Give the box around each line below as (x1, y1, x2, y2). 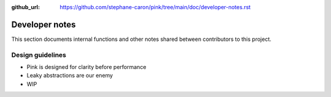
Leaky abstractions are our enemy (26, 72, 113, 79)
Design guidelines (11, 51, 67, 59)
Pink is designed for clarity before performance (26, 63, 146, 71)
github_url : (11, 4, 40, 10)
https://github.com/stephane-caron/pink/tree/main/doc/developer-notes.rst (59, 4, 251, 10)
